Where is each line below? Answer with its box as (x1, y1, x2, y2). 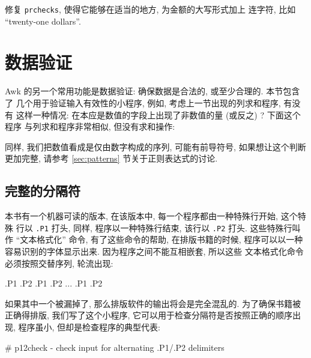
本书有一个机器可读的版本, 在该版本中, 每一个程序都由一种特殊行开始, (5, 210, 278, 222)
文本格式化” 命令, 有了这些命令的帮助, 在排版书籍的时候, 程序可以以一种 (20, 233, 303, 246)
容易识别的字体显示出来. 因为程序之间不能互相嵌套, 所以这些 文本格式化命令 (5, 244, 304, 257)
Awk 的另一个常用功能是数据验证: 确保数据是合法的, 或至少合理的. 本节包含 (5, 85, 300, 97)
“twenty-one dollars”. (5, 14, 81, 27)
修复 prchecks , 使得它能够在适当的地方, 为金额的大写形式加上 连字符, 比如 (5, 3, 296, 15)
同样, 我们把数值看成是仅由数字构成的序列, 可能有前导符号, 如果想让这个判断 (5, 140, 306, 153)
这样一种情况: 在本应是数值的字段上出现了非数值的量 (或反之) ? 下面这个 (16, 108, 301, 121)
